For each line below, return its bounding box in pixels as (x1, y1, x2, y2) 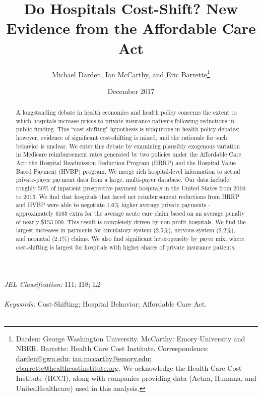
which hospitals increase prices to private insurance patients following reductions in (16, 116, 234, 125)
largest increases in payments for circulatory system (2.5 (16, 226, 164, 234)
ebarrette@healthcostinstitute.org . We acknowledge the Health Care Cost (16, 363, 242, 373)
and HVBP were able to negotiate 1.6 (16, 201, 115, 209)
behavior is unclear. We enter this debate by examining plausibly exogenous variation (16, 141, 240, 150)
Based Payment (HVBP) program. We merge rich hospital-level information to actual (16, 167, 240, 175)
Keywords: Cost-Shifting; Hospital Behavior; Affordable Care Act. (4, 299, 207, 309)
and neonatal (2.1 (16, 234, 62, 242)
